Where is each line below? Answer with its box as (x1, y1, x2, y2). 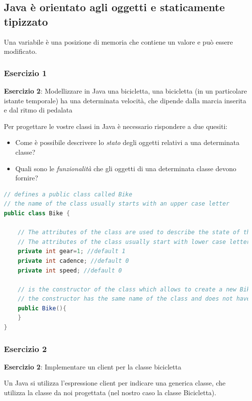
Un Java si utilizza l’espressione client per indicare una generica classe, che (4, 378, 226, 388)
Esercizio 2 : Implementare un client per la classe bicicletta (4, 361, 181, 371)
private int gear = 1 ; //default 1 (17, 248, 126, 255)
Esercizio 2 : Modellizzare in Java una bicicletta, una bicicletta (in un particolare (4, 86, 247, 96)
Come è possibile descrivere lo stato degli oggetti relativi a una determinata (15, 137, 239, 147)
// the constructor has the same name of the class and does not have (17, 295, 251, 303)
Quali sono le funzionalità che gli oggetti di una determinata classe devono (15, 163, 236, 173)
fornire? (15, 173, 38, 183)
